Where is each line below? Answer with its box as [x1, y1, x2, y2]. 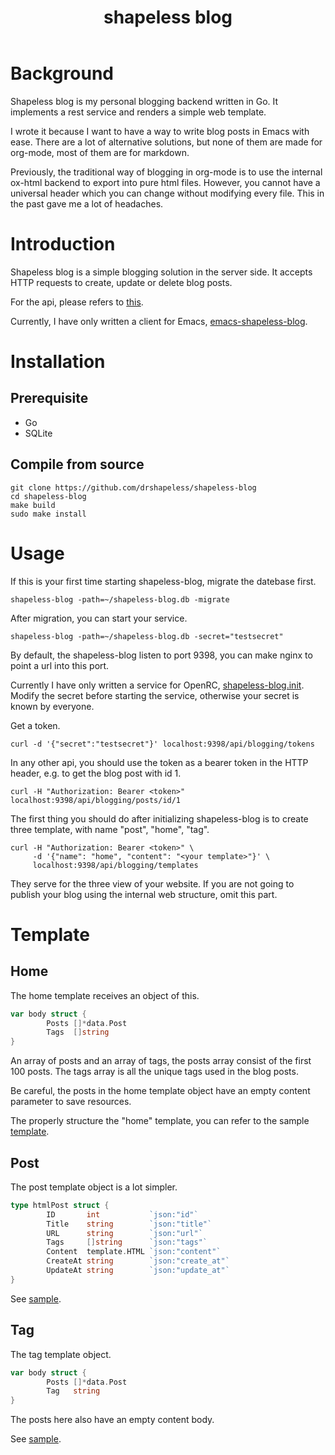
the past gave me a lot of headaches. [10, 197, 164, 210]
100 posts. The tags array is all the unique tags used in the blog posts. [10, 1066, 299, 1078]
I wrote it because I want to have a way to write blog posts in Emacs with [10, 125, 310, 137]
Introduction [10, 233, 116, 256]
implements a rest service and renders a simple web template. [10, 106, 267, 118]
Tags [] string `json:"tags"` [46, 1237, 208, 1248]
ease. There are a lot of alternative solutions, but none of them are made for [10, 136, 323, 148]
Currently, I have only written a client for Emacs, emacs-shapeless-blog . [10, 315, 308, 327]
